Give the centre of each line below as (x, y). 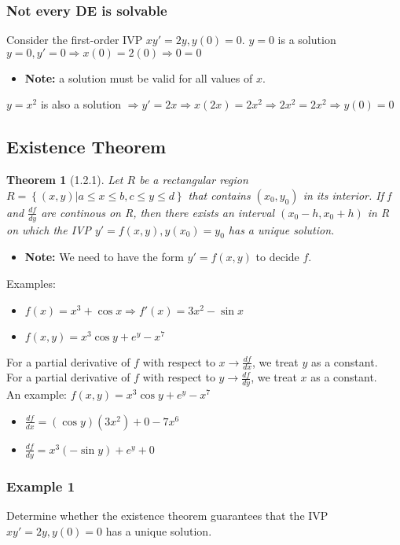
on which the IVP (49, 229)
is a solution (307, 40)
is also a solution (81, 104)
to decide (277, 257)
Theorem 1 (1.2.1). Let (65, 180)
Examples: (31, 284)
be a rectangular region (194, 180)
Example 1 (41, 486)
